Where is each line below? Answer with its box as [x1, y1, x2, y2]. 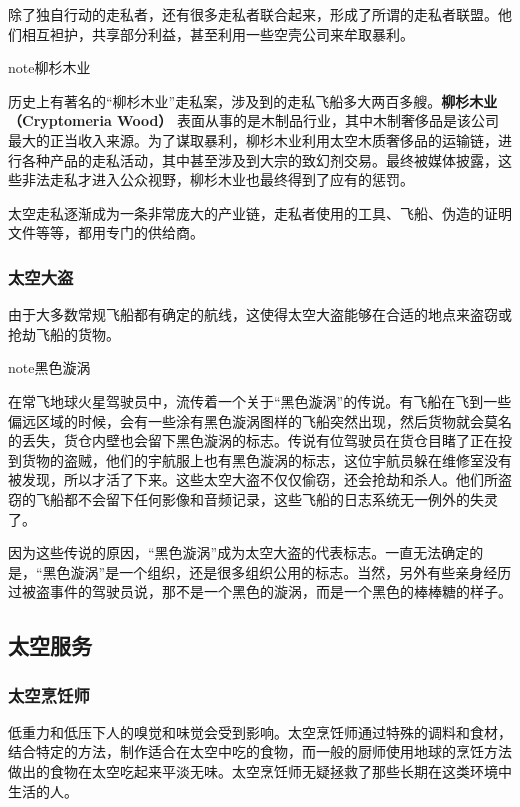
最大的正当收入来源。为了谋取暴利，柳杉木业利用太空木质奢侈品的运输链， [8, 129, 498, 150]
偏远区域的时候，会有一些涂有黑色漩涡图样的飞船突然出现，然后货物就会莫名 [8, 410, 512, 431]
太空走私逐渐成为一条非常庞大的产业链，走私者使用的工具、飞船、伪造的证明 [8, 202, 512, 223]
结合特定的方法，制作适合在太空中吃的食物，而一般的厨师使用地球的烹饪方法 [8, 741, 512, 762]
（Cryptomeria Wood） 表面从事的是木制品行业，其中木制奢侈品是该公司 [8, 110, 500, 131]
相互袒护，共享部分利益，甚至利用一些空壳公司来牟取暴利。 [21, 23, 414, 44]
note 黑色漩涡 [8, 357, 91, 378]
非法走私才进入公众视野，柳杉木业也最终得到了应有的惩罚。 [21, 169, 414, 190]
